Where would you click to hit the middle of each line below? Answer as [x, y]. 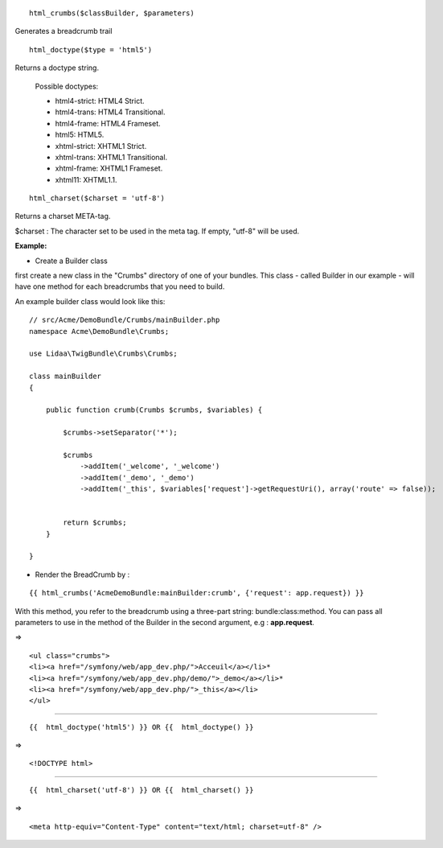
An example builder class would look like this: [90, 301]
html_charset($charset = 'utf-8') [97, 198]
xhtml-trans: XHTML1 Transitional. [111, 157]
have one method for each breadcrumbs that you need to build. [120, 286]
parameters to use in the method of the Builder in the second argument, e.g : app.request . [165, 622]
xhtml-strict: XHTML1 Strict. [101, 146]
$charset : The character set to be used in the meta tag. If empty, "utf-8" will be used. [157, 231]
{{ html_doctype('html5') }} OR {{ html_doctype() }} [142, 727]
